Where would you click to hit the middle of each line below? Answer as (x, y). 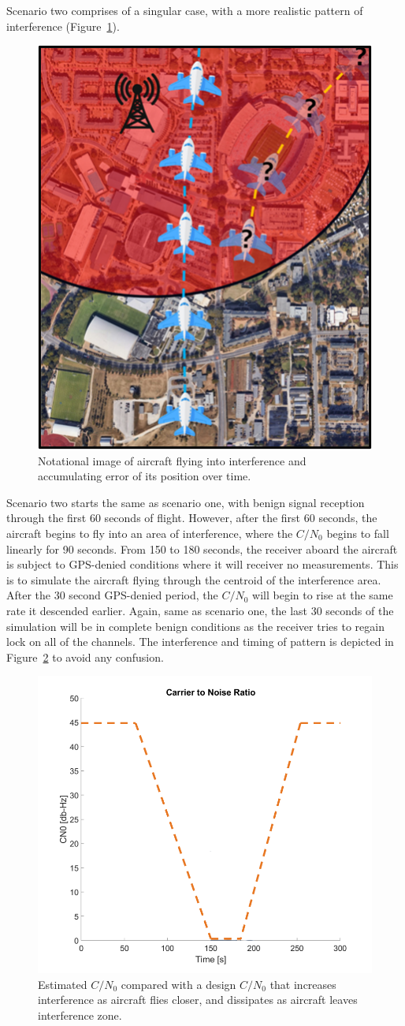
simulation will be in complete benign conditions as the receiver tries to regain (195, 626)
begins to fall (358, 533)
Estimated (63, 984)
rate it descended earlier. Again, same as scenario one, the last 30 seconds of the (200, 610)
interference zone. (80, 1015)
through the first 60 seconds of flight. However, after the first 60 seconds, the (192, 518)
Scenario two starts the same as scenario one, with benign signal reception (186, 502)
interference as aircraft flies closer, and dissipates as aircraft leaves (198, 1000)
